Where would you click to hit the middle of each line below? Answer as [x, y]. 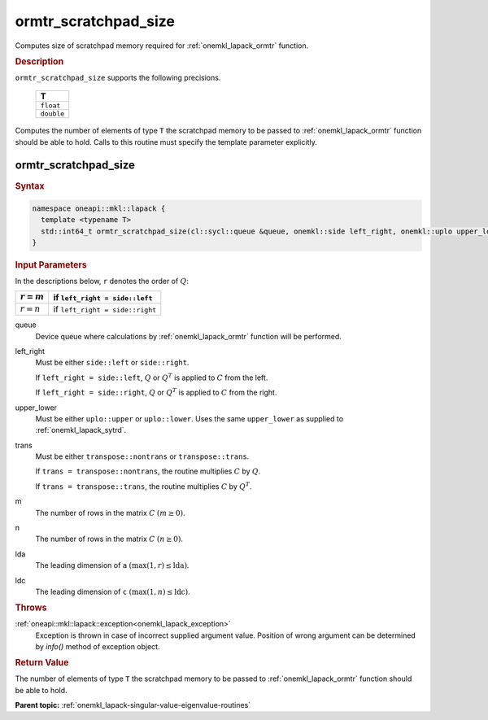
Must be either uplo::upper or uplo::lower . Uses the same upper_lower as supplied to [190, 418]
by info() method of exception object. [98, 647]
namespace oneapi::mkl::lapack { [99, 208]
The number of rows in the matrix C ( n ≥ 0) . [109, 539]
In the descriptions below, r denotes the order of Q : [102, 281]
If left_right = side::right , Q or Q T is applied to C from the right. [156, 392]
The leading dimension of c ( [84, 591]
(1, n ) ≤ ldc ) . [168, 591]
